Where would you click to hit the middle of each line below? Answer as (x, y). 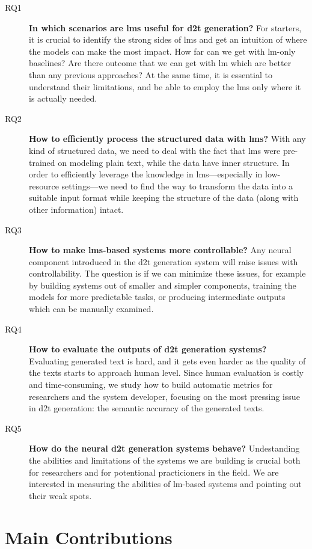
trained (42, 162)
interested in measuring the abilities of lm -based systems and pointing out (165, 484)
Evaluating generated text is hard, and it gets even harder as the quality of (167, 360)
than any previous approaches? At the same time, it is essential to (151, 74)
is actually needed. (63, 98)
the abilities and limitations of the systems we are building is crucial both (165, 460)
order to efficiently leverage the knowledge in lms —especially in (146, 174)
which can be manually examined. (91, 309)
